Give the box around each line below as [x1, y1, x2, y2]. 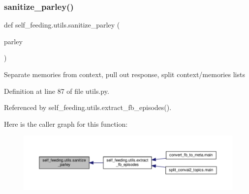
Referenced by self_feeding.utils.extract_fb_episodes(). [4, 102, 172, 112]
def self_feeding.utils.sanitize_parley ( [4, 20, 120, 30]
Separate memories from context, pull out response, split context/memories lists [4, 69, 245, 79]
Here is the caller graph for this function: [4, 118, 128, 129]
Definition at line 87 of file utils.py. [4, 85, 109, 96]
